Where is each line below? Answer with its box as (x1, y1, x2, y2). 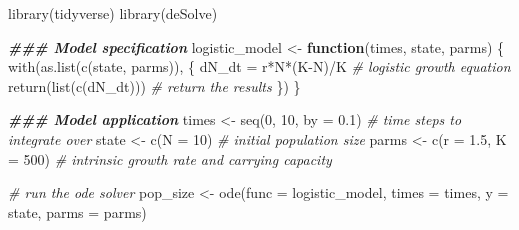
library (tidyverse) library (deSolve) (8, 3, 218, 23)
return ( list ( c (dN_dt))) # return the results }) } (8, 75, 301, 96)
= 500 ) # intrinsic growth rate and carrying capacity (8, 148, 332, 169)
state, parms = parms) (8, 201, 147, 222)
